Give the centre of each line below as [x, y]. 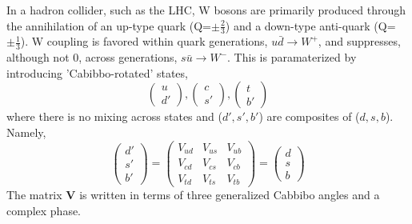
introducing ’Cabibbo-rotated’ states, [97, 72]
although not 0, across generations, [92, 57]
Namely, [26, 132]
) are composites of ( [309, 116]
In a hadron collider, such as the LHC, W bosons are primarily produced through [206, 10]
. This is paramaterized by [292, 57]
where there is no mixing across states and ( [114, 116]
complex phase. [44, 210]
